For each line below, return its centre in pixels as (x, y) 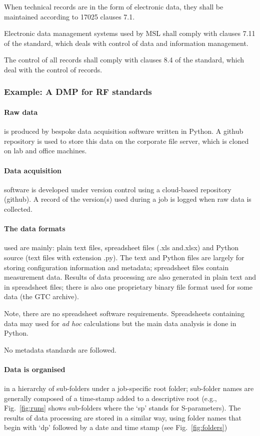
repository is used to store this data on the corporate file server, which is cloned (126, 141)
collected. (18, 209)
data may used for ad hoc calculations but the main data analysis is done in (120, 323)
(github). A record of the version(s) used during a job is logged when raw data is (128, 199)
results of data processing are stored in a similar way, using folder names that (123, 417)
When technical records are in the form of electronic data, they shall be (114, 6)
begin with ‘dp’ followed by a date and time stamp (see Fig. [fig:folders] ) (116, 427)
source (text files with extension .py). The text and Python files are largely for (124, 257)
